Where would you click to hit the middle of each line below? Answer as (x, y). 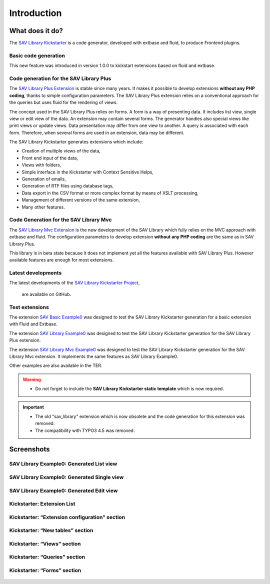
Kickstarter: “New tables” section (51, 530)
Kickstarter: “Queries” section (47, 557)
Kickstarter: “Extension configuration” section (67, 517)
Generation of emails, (44, 179)
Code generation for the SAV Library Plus (60, 78)
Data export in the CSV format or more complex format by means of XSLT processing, (110, 193)
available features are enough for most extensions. (61, 260)
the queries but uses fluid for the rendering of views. (63, 102)
